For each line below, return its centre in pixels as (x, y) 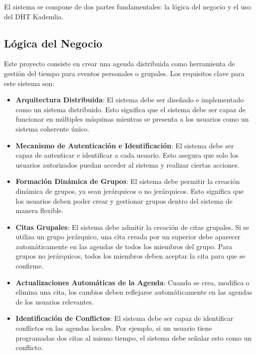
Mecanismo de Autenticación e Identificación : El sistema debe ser (125, 145)
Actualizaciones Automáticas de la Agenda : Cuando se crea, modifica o (132, 282)
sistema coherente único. (52, 128)
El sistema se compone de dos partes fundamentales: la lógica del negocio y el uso (128, 6)
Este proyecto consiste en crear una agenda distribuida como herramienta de (120, 64)
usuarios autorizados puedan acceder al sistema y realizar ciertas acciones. (128, 164)
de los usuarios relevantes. (55, 301)
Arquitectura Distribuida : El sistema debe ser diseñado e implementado (129, 100)
